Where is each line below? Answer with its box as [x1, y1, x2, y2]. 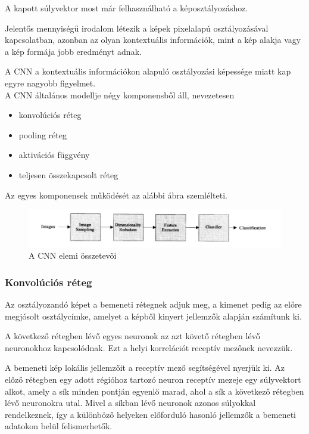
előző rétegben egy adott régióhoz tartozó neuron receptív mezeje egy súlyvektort [5, 373, 301, 386]
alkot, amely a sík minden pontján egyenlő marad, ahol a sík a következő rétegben [5, 385, 304, 397]
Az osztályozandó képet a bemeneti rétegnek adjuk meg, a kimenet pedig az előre [5, 298, 302, 311]
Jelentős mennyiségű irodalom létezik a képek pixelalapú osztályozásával [5, 21, 269, 34]
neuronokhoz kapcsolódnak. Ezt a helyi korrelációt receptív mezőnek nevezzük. [5, 341, 293, 354]
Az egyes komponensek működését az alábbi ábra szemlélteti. [5, 188, 228, 201]
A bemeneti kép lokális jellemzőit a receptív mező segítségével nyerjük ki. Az [5, 361, 285, 374]
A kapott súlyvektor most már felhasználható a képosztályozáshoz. [5, 2, 248, 14]
